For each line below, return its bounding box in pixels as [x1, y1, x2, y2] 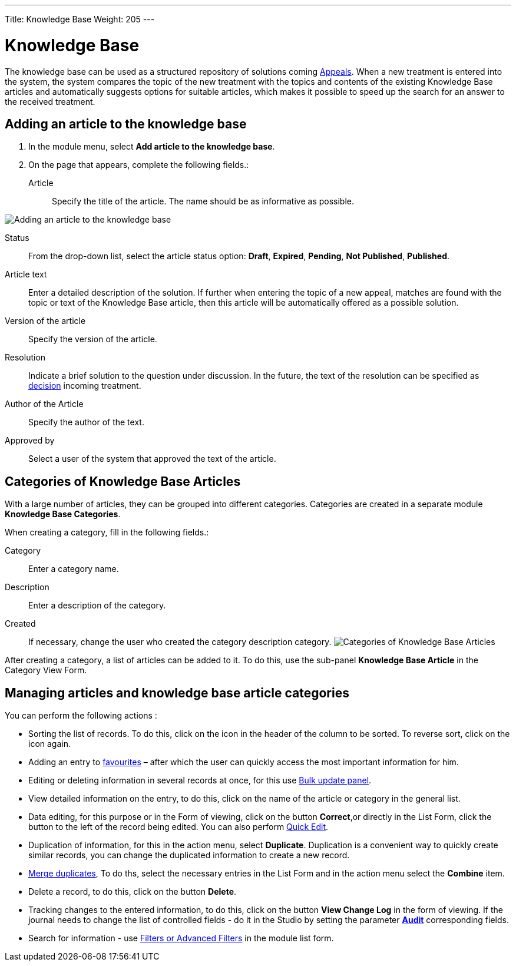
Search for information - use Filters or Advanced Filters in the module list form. [28, 933, 334, 944]
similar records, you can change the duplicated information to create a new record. [28, 850, 350, 861]
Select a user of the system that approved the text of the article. [28, 454, 276, 464]
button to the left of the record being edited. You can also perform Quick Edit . [28, 822, 329, 832]
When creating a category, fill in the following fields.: [5, 527, 209, 538]
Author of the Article [5, 399, 84, 409]
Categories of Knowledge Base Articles [5, 474, 241, 489]
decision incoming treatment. [28, 381, 141, 391]
